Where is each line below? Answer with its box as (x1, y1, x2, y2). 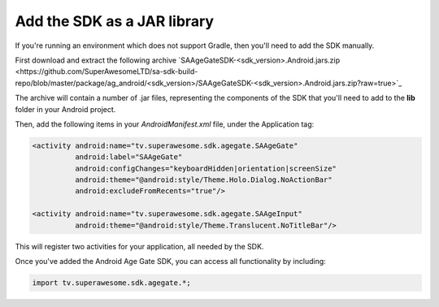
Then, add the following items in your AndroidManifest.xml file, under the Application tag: (15, 119, 315, 129)
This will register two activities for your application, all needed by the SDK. (15, 241, 264, 251)
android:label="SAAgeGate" (74, 153, 183, 162)
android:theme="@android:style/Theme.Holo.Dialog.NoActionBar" (74, 175, 333, 184)
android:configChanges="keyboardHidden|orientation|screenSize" (74, 163, 337, 173)
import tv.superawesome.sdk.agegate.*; (32, 278, 191, 288)
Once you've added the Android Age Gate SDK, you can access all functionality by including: (15, 256, 327, 266)
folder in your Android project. (15, 104, 116, 114)
